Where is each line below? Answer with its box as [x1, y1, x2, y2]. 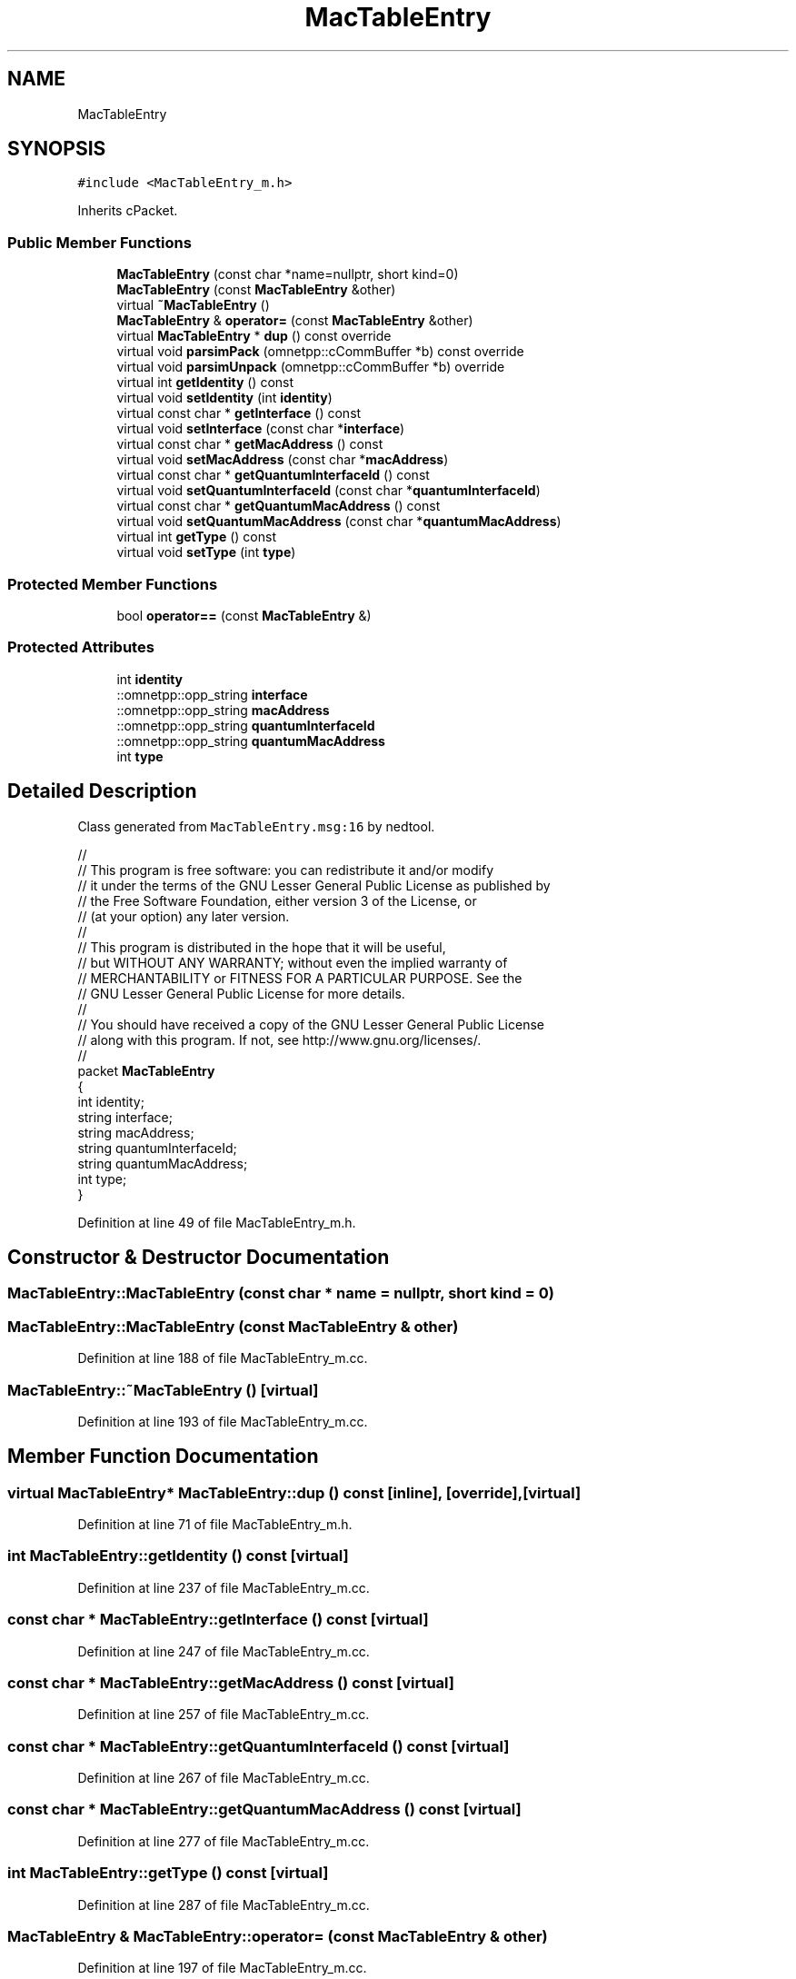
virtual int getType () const [116, 529, 277, 545]
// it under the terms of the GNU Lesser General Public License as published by [77, 877, 551, 893]
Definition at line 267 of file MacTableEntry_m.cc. [77, 1770, 370, 1786]
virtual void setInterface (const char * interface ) [116, 421, 405, 437]
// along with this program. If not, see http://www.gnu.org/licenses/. [77, 1031, 482, 1048]
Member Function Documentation [7, 1445, 319, 1468]
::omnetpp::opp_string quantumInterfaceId [116, 717, 375, 733]
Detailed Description [7, 780, 197, 803]
